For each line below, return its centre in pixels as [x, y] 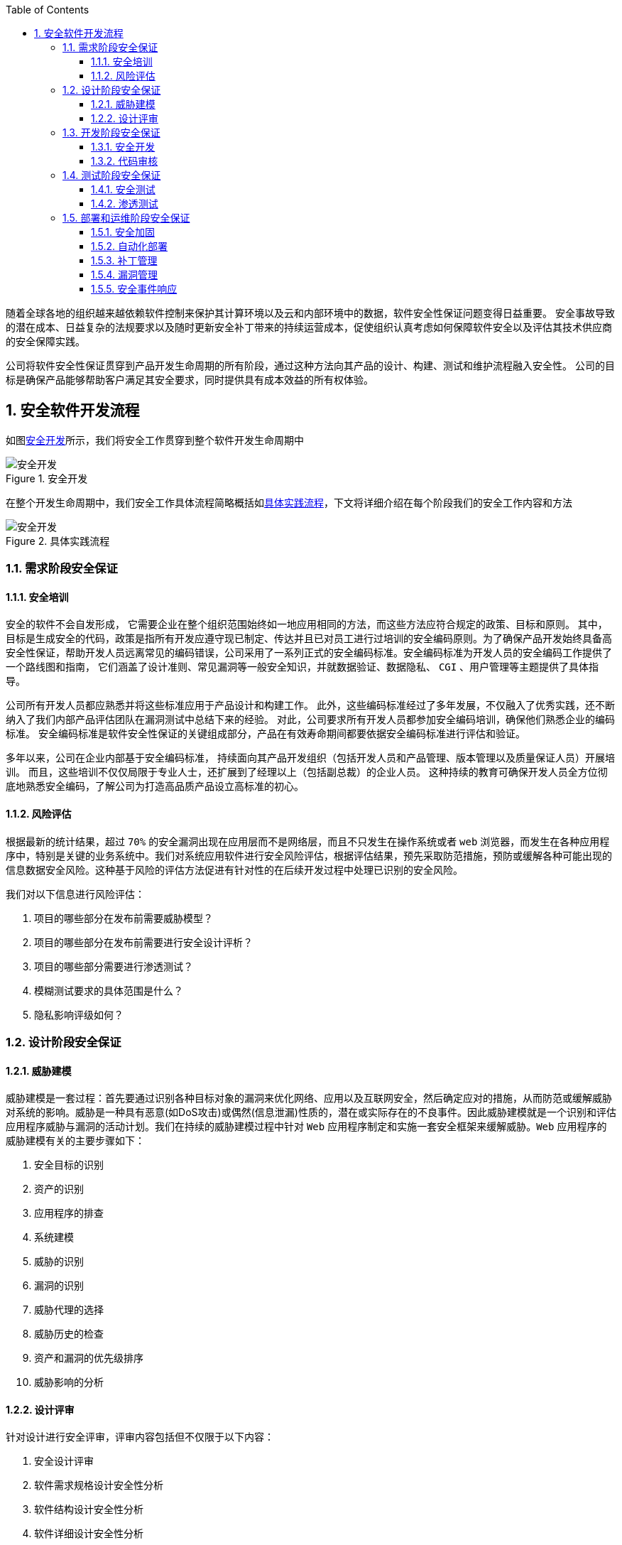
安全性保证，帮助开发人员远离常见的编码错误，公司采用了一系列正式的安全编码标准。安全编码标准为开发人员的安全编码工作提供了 [309, 653]
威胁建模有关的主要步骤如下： [75, 1141]
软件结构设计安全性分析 [89, 1509]
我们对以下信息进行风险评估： [75, 894]
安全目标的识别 [69, 1165]
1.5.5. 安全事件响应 [134, 289]
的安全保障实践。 [45, 341]
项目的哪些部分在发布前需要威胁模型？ [124, 918]
